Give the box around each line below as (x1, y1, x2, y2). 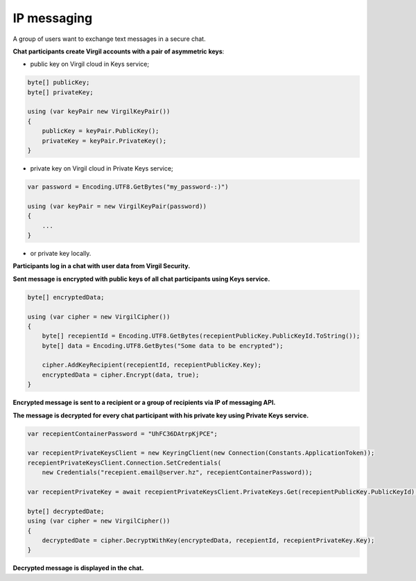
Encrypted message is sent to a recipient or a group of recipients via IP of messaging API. (12, 399, 276, 407)
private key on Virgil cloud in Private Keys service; (30, 164, 173, 173)
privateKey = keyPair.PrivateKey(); (42, 137, 166, 145)
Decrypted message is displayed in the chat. (12, 564, 144, 572)
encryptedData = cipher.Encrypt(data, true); (42, 371, 200, 379)
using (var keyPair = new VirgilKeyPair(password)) (27, 202, 207, 210)
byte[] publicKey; (27, 78, 90, 87)
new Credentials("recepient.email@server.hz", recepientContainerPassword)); (42, 469, 313, 476)
